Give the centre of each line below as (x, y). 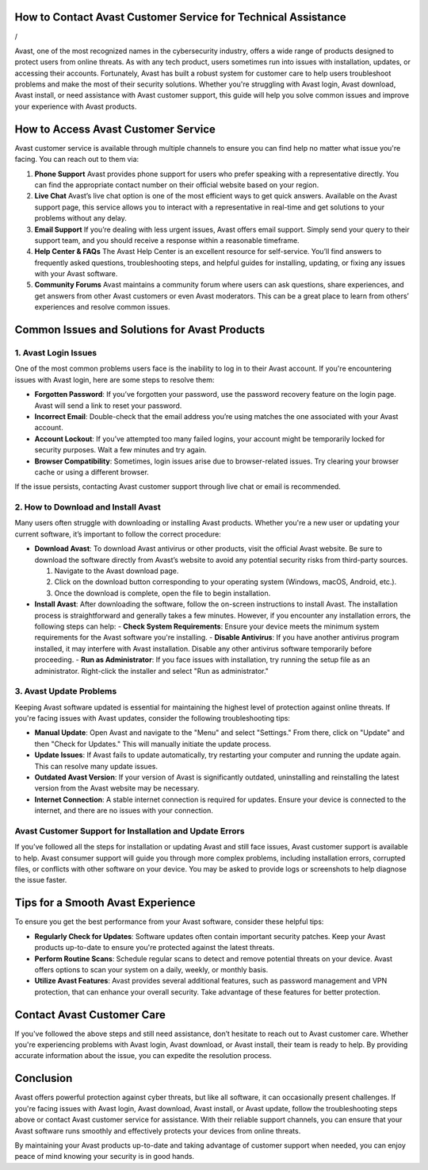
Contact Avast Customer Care (90, 1015)
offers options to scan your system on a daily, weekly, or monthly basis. (151, 969)
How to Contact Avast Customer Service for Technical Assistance (180, 17)
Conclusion (44, 1078)
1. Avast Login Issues (56, 353)
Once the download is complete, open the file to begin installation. (162, 593)
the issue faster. (41, 880)
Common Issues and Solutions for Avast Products (140, 330)
